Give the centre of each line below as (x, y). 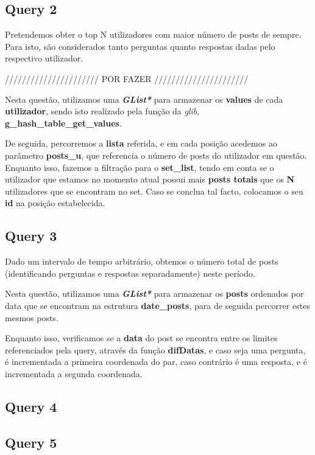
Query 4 (31, 406)
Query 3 (31, 236)
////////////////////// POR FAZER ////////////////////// (127, 78)
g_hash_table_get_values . (63, 123)
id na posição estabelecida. (55, 203)
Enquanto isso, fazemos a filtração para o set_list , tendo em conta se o (140, 167)
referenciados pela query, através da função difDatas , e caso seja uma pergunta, (155, 349)
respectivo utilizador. (44, 58)
